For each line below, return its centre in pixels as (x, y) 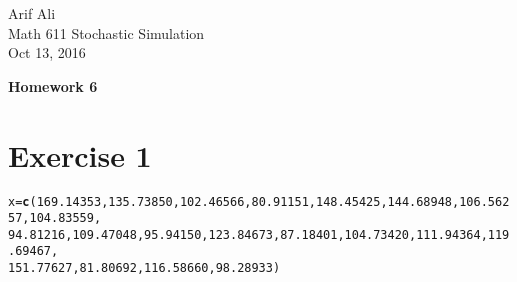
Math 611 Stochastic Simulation (106, 32)
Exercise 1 (80, 154)
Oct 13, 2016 (47, 52)
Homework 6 (53, 85)
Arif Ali (32, 13)
